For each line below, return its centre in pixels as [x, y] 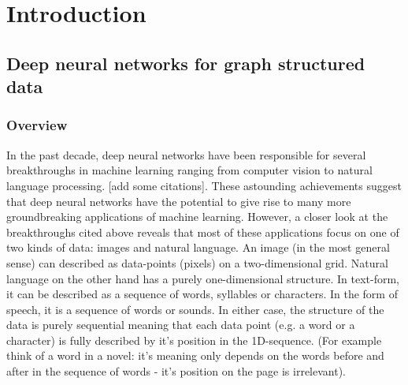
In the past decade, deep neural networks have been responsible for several [186, 154]
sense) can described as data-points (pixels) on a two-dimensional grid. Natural [197, 262]
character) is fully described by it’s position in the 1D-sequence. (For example [194, 340]
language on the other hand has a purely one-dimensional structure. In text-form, [203, 278]
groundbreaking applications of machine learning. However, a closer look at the [197, 217]
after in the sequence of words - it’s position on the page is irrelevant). [176, 371]
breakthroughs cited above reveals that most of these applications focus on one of [203, 232]
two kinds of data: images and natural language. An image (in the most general [198, 247]
